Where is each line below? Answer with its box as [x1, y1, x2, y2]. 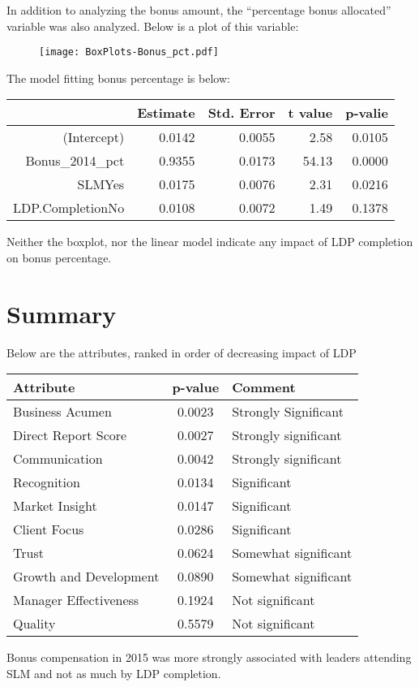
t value [288, 103, 333, 123]
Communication [13, 449, 103, 469]
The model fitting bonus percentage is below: [6, 69, 230, 86]
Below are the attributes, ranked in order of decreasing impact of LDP [6, 343, 357, 361]
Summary [6, 296, 117, 330]
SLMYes [77, 175, 125, 194]
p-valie [345, 103, 388, 123]
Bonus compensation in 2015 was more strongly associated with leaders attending [6, 649, 412, 666]
